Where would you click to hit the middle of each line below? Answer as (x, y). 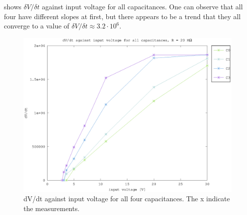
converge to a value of (37, 26)
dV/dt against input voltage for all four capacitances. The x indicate (127, 199)
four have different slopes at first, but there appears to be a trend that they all (122, 16)
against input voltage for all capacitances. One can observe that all (142, 6)
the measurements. (52, 208)
